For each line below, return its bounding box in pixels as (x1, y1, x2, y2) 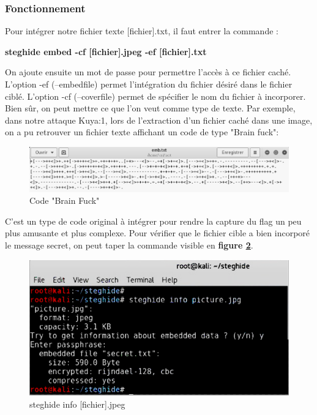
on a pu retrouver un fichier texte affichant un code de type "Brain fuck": (5, 125, 279, 138)
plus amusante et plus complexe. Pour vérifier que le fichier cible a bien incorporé (5, 226, 310, 239)
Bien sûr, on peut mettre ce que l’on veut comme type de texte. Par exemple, (5, 102, 296, 114)
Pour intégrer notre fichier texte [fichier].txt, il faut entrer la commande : (5, 24, 278, 37)
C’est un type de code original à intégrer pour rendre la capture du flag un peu (5, 214, 302, 227)
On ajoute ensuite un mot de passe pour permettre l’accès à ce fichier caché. (5, 65, 291, 78)
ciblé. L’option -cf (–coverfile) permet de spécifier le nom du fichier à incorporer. (5, 89, 306, 102)
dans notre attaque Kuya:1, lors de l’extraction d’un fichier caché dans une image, (5, 113, 313, 126)
